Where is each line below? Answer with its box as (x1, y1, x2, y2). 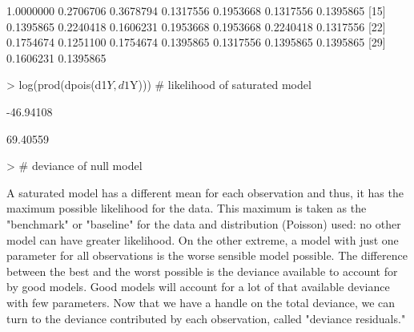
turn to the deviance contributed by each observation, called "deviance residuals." (6, 310, 406, 326)
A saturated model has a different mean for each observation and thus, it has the (6, 184, 404, 200)
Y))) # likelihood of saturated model (130, 76, 312, 93)
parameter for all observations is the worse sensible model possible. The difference (6, 247, 408, 264)
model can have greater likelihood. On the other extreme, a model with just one (6, 231, 399, 248)
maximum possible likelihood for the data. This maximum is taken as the (6, 200, 367, 217)
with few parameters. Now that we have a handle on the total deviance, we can (6, 294, 396, 310)
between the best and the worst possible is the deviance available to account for (6, 262, 398, 279)
